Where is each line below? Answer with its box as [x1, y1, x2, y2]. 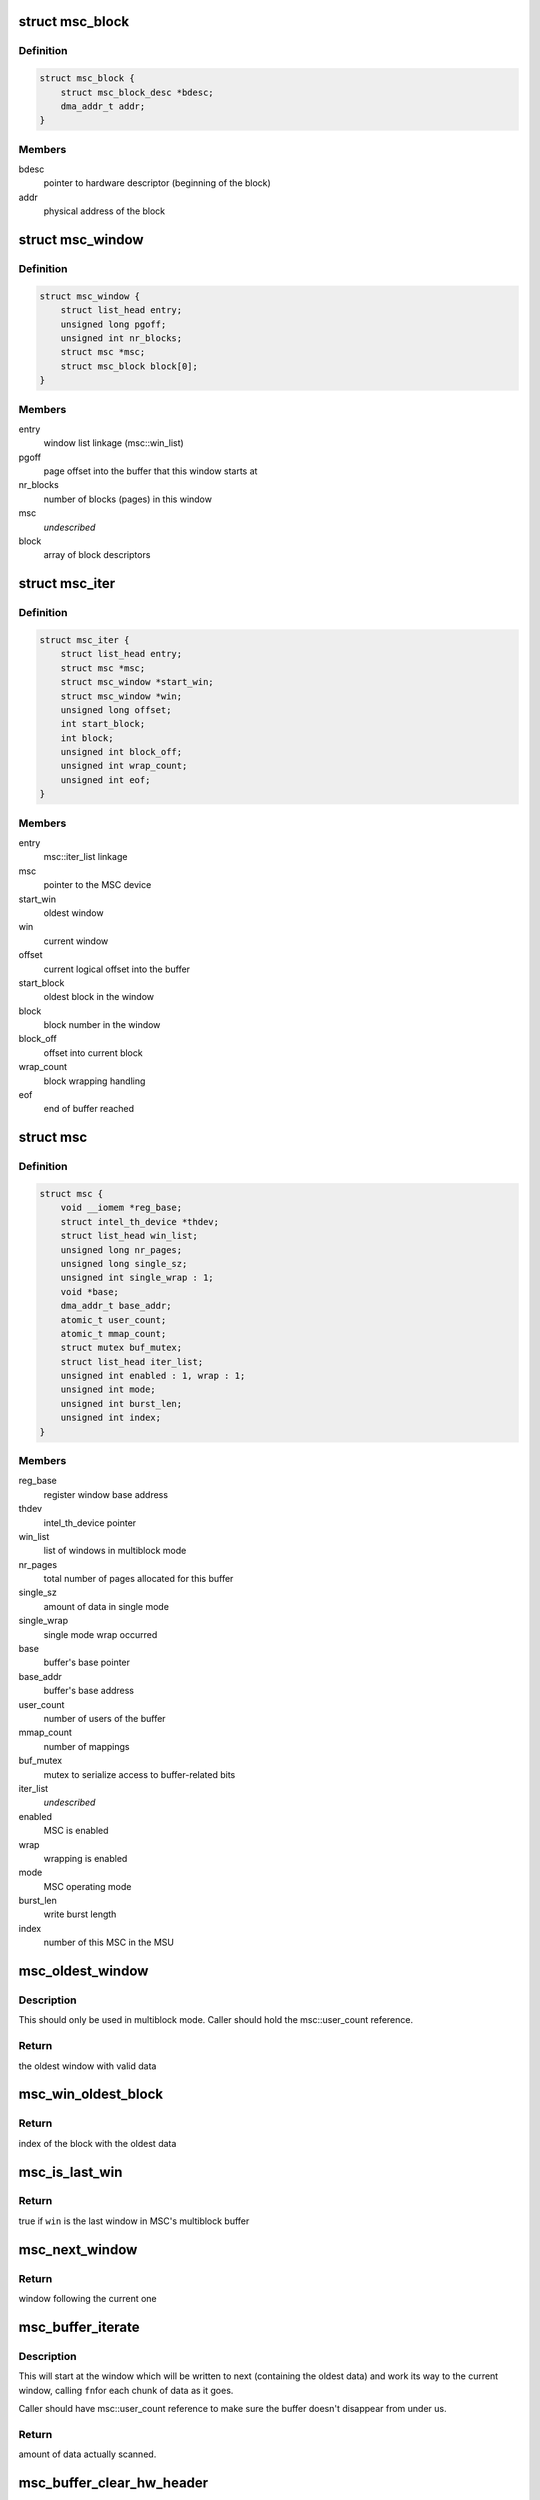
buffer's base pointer [43, 1656, 130, 1669]
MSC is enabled [43, 1825, 109, 1837]
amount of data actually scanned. [18, 2448, 157, 2460]
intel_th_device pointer [43, 1516, 137, 1529]
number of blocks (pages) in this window [43, 493, 212, 505]
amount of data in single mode [43, 1600, 170, 1612]
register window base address [43, 1488, 169, 1500]
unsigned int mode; [60, 1384, 157, 1395]
